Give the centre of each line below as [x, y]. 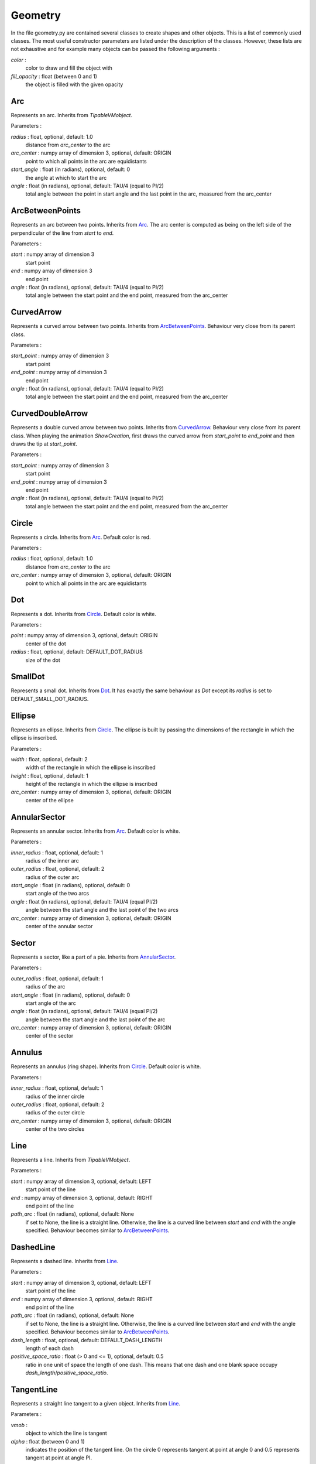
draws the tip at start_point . [44, 444]
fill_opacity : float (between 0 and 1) [54, 76]
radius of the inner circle [55, 1096]
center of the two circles [55, 1129]
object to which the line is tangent [66, 1433]
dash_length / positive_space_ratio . [67, 1373]
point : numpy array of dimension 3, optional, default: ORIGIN [84, 635]
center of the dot [46, 644]
